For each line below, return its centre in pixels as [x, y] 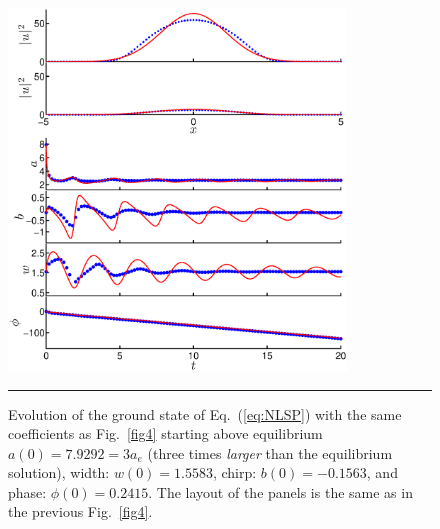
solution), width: [59, 472]
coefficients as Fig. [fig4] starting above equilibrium [165, 433]
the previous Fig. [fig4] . [80, 511]
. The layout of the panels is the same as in [280, 491]
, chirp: [234, 472]
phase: [27, 491]
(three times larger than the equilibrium [270, 452]
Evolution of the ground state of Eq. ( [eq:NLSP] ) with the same [205, 413]
